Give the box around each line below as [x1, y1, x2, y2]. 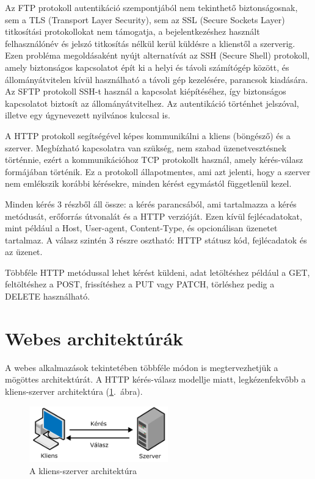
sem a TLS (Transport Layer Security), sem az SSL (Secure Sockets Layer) [5, 13, 285, 26]
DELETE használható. [5, 290, 90, 303]
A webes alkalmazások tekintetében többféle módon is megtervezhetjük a [5, 361, 278, 373]
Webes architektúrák [5, 325, 184, 350]
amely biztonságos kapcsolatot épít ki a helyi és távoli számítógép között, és [5, 60, 289, 73]
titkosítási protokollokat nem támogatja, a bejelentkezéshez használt [5, 25, 260, 38]
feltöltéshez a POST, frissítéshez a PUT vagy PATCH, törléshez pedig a [5, 278, 275, 290]
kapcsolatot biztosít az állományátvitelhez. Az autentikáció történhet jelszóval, [5, 96, 299, 109]
